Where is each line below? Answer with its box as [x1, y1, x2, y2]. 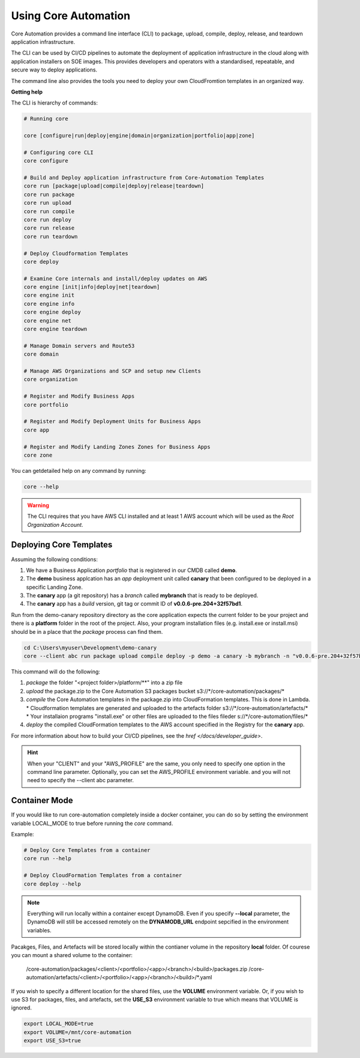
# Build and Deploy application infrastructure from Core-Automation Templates [23, 174, 265, 181]
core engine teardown [23, 326, 88, 333]
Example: [11, 831, 34, 838]
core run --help [23, 855, 72, 862]
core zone [23, 451, 53, 458]
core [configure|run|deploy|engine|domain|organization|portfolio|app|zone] [23, 132, 255, 139]
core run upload [23, 199, 72, 207]
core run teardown [23, 233, 78, 240]
